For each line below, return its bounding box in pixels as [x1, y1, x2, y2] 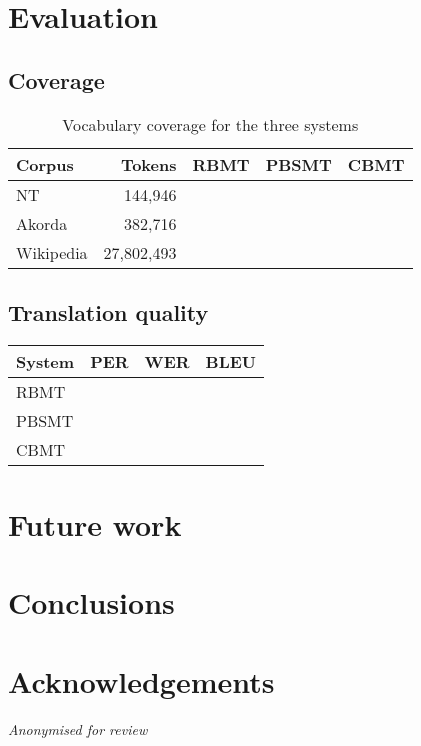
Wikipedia [16, 240, 88, 264]
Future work [8, 503, 182, 544]
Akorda [16, 211, 68, 235]
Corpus [16, 152, 74, 176]
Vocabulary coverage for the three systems [62, 112, 359, 136]
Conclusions [8, 582, 175, 623]
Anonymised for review [8, 718, 148, 739]
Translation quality [8, 296, 209, 327]
